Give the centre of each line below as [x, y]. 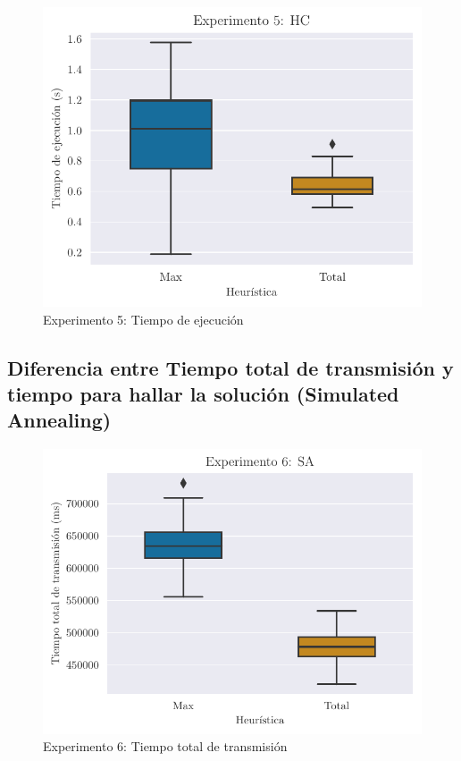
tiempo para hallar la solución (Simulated [203, 394]
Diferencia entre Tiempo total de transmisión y [230, 367]
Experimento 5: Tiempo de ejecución [143, 319]
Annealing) [59, 420]
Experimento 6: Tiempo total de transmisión [165, 746]
